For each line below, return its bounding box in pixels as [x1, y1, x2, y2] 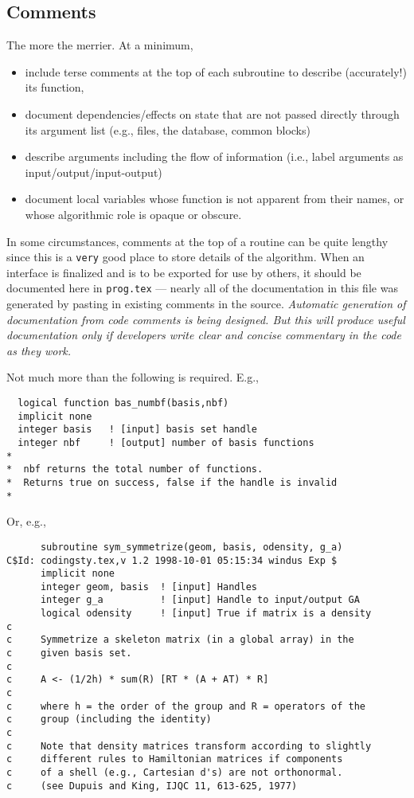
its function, [25, 79, 84, 96]
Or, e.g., [6, 513, 46, 530]
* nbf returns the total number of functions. [6, 464, 264, 475]
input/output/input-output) [25, 163, 162, 180]
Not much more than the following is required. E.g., [6, 369, 259, 385]
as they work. [6, 342, 72, 358]
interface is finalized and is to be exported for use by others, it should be [6, 264, 361, 280]
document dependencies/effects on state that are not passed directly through [25, 105, 400, 122]
